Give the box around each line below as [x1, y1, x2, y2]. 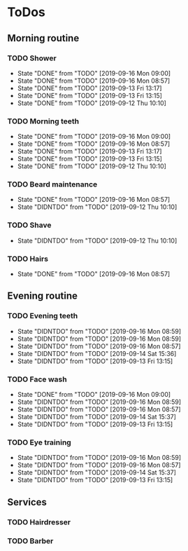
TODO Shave [7, 220, 52, 230]
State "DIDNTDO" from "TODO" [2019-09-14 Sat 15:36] [17, 349, 177, 358]
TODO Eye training [7, 437, 71, 447]
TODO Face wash [7, 374, 68, 384]
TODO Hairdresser [7, 517, 71, 526]
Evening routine [7, 290, 78, 302]
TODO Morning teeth [7, 116, 79, 126]
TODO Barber [7, 536, 54, 545]
